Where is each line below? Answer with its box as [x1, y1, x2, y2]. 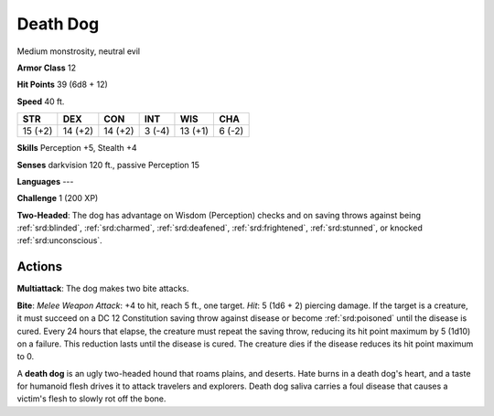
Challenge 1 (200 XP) [16, 193, 99, 204]
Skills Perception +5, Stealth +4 [16, 143, 137, 154]
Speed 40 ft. [16, 96, 65, 107]
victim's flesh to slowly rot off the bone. [16, 393, 166, 404]
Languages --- [16, 176, 74, 187]
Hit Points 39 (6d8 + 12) [16, 79, 109, 91]
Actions [16, 259, 63, 274]
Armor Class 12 [16, 62, 77, 73]
